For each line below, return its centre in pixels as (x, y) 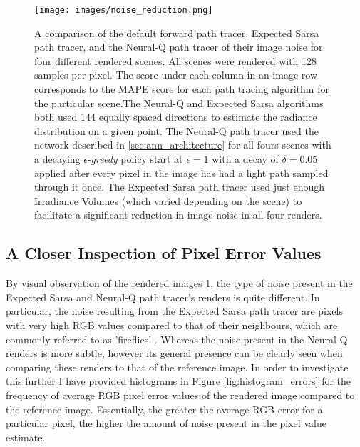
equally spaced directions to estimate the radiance (208, 117)
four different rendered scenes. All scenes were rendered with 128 (176, 60)
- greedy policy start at (135, 159)
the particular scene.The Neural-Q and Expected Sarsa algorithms (179, 102)
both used (56, 117)
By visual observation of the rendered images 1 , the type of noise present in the (179, 283)
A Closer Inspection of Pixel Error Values (164, 253)
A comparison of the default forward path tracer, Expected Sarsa (177, 32)
